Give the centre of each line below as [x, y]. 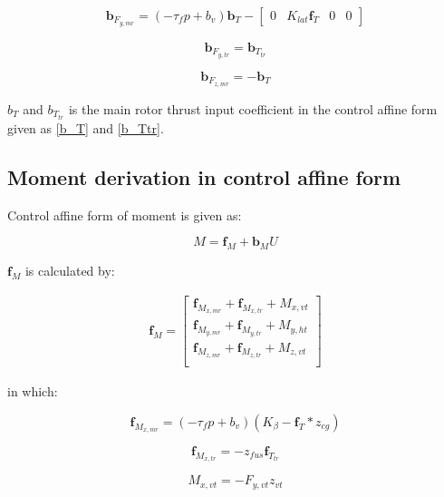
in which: [33, 391]
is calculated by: [70, 271]
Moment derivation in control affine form [204, 176]
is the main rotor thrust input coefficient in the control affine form [253, 108]
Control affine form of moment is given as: [125, 214]
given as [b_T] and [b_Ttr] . [86, 127]
